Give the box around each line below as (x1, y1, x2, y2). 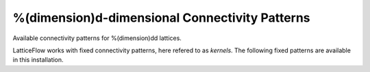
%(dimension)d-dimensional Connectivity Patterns (12, 10, 311, 25)
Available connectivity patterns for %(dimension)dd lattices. (12, 34, 182, 42)
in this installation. (12, 56, 64, 64)
